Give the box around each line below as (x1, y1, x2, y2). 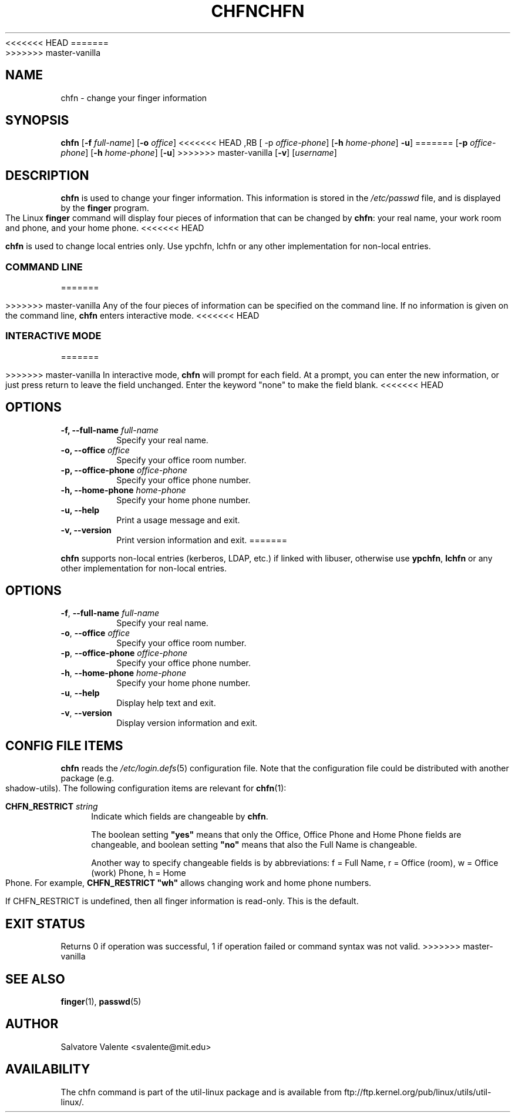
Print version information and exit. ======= (116, 534, 288, 545)
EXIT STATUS (5, 916, 85, 931)
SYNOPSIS (5, 113, 69, 128)
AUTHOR (5, 1016, 59, 1032)
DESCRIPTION (5, 168, 89, 183)
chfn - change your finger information (60, 92, 207, 103)
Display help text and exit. (116, 698, 216, 708)
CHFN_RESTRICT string (5, 801, 98, 812)
